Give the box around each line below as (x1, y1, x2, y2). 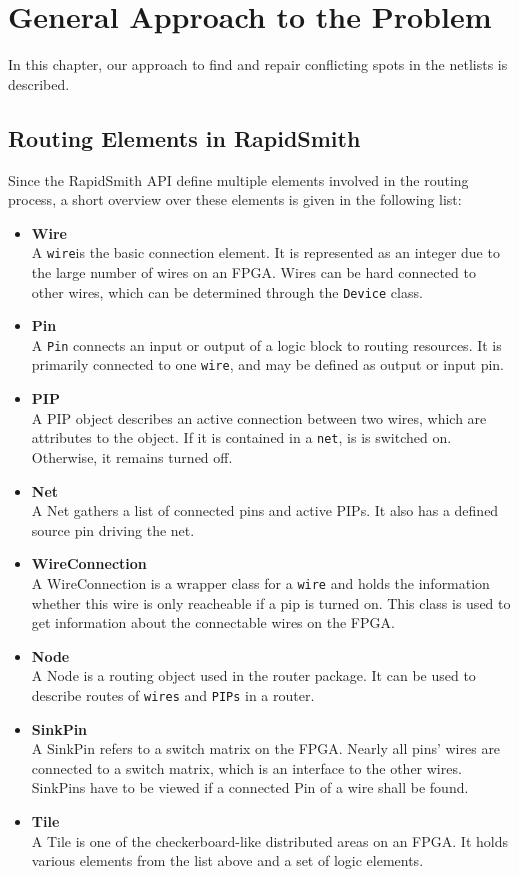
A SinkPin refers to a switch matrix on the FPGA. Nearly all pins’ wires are (31, 738, 501, 759)
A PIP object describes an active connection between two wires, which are (31, 407, 487, 428)
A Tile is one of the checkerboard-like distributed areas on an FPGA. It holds (31, 830, 508, 851)
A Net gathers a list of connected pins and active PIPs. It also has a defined (31, 500, 499, 521)
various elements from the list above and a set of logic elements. (31, 850, 424, 871)
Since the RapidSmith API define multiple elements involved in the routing (8, 169, 469, 190)
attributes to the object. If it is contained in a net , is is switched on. (31, 427, 452, 448)
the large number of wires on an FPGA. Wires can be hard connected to (31, 261, 476, 282)
